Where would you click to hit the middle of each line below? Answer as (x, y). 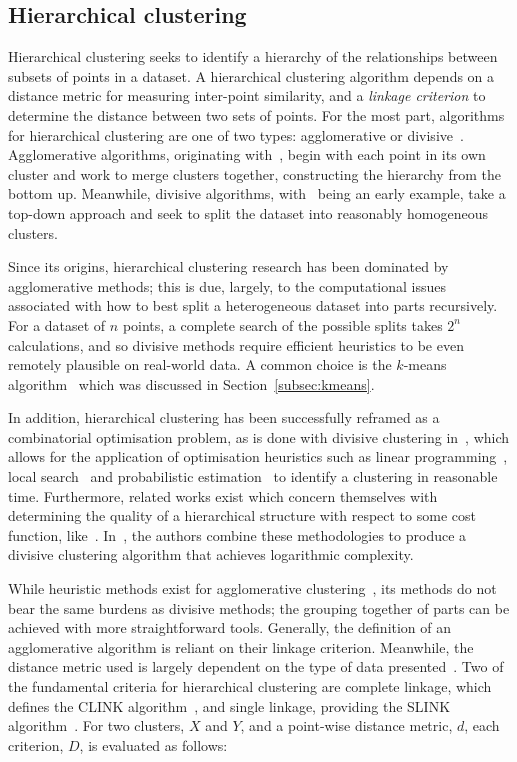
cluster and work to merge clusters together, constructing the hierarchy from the (254, 173)
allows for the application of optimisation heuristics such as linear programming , (258, 456)
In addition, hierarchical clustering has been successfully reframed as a (224, 417)
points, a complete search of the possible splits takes (282, 324)
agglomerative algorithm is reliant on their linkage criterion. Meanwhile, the (241, 646)
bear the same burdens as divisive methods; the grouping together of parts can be (259, 607)
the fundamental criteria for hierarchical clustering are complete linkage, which (250, 686)
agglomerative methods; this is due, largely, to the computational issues (227, 285)
